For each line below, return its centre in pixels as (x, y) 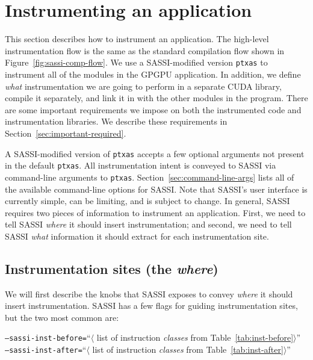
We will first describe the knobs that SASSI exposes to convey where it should (149, 293)
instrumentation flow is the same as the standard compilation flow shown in (145, 50)
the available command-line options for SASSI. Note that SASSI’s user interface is (156, 189)
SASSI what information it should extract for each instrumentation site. (137, 236)
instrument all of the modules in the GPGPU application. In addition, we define (153, 74)
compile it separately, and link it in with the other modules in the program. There (156, 98)
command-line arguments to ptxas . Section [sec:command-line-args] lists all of (150, 177)
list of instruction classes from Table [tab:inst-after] (188, 349)
